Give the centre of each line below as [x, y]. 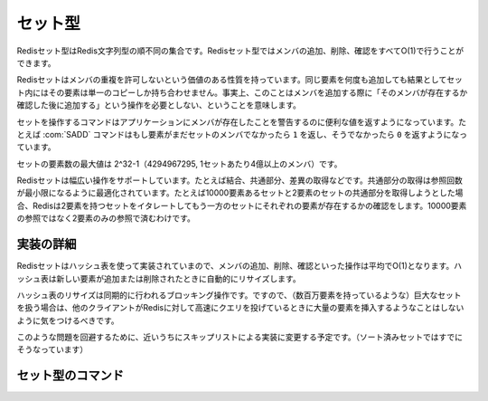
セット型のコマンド [70, 376]
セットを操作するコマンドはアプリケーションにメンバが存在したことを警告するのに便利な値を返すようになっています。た [242, 121]
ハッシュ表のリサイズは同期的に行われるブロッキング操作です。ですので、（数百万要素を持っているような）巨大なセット [239, 295]
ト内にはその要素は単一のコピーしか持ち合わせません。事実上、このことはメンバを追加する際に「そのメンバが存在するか [242, 92]
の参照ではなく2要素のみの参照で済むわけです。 [106, 218]
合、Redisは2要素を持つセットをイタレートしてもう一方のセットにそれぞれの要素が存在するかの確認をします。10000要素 [242, 205]
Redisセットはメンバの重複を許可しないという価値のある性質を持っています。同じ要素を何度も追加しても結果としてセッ [239, 80]
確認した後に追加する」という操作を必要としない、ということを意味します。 [159, 105]
